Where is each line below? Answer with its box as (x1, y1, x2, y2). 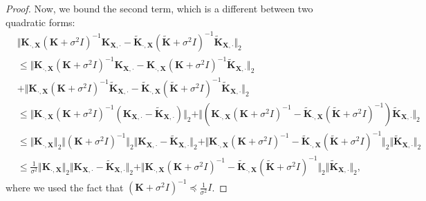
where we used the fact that (6, 180, 124, 194)
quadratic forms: (6, 14, 75, 29)
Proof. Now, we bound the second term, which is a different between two (6, 1, 313, 15)
